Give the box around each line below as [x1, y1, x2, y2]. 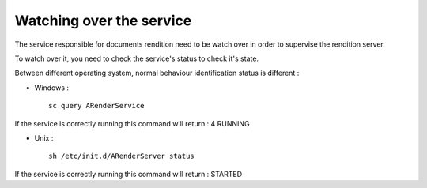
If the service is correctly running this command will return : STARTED [14, 169, 243, 179]
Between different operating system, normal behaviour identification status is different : [14, 68, 300, 78]
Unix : [34, 133, 54, 142]
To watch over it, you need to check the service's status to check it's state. [14, 54, 259, 63]
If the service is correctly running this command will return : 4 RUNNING [14, 118, 250, 128]
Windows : [34, 83, 69, 92]
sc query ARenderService [48, 101, 145, 111]
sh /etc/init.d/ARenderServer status [48, 152, 195, 161]
